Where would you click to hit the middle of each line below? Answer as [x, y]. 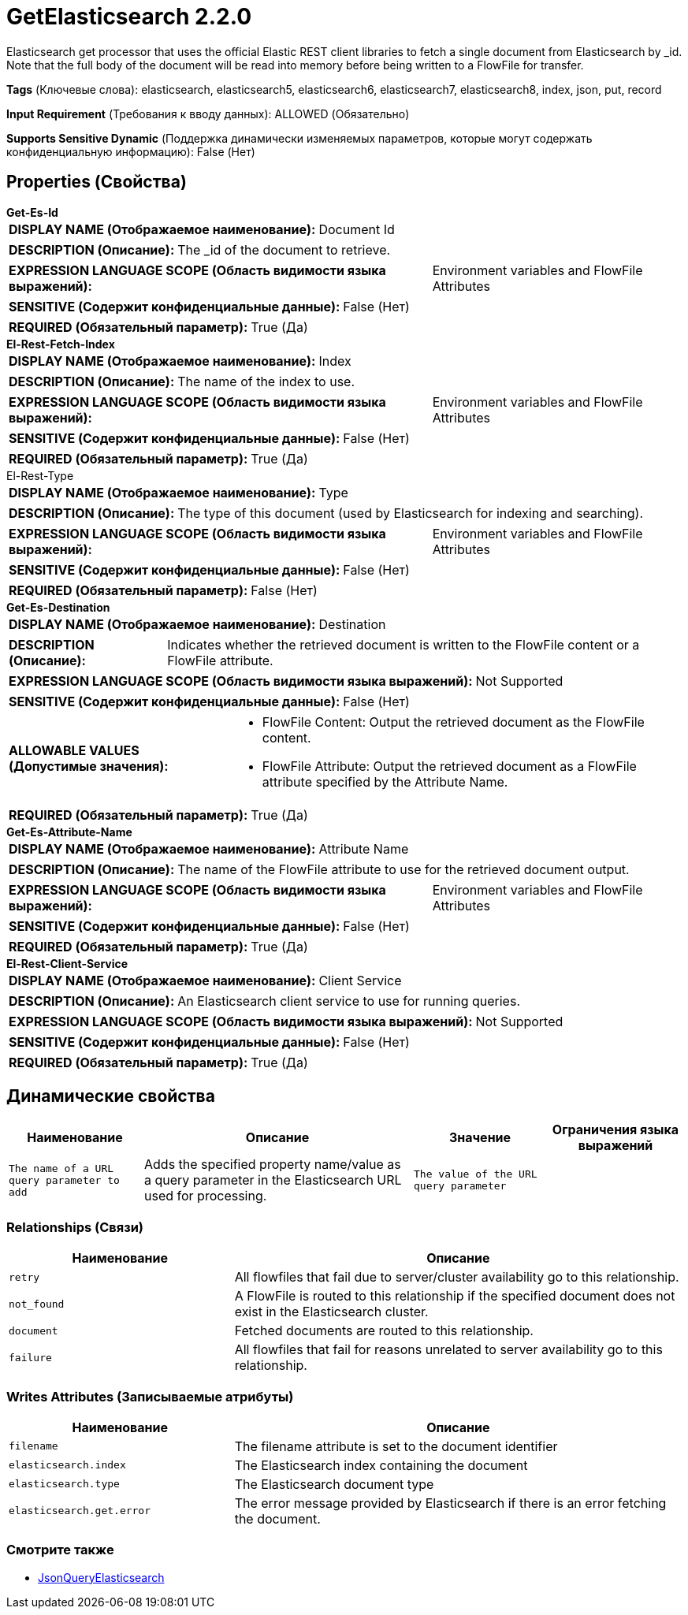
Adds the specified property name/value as [273, 1165]
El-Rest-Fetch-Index [61, 344]
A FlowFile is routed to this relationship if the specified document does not [455, 1296]
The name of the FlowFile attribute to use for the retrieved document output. [404, 869]
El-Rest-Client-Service [67, 963]
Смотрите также [60, 1550]
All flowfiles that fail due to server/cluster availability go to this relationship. [457, 1277]
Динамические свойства [111, 1096]
